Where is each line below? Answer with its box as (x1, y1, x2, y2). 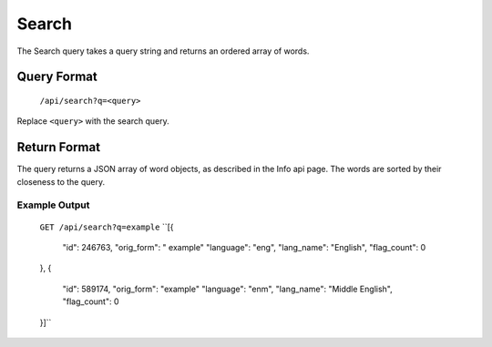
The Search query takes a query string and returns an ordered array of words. (16, 46, 310, 56)
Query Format (16, 69, 97, 85)
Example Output (16, 199, 90, 211)
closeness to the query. (16, 176, 106, 187)
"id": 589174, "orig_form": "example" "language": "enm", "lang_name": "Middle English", (62, 283, 393, 294)
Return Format (16, 139, 100, 155)
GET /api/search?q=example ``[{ (39, 221, 174, 232)
